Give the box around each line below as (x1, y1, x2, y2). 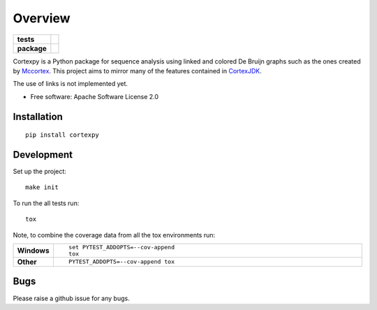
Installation (13, 110, 63, 122)
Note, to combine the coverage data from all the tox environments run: (13, 230, 216, 239)
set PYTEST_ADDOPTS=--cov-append (68, 243, 175, 251)
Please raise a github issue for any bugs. (13, 294, 130, 302)
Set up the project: (13, 168, 66, 176)
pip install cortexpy (25, 131, 99, 139)
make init (25, 184, 59, 191)
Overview (13, 10, 71, 26)
